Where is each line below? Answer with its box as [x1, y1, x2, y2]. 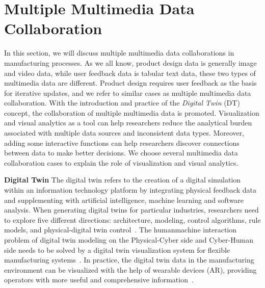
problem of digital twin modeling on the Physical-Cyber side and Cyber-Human [4, 234, 253, 245]
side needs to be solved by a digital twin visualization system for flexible [4, 244, 230, 255]
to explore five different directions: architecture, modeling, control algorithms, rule [4, 214, 261, 225]
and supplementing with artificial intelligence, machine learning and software [4, 194, 244, 205]
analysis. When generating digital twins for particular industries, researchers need [4, 204, 259, 215]
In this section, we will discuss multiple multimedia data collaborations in [4, 47, 234, 58]
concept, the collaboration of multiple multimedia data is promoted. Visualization [4, 107, 259, 118]
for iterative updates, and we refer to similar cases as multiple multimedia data [4, 87, 251, 98]
